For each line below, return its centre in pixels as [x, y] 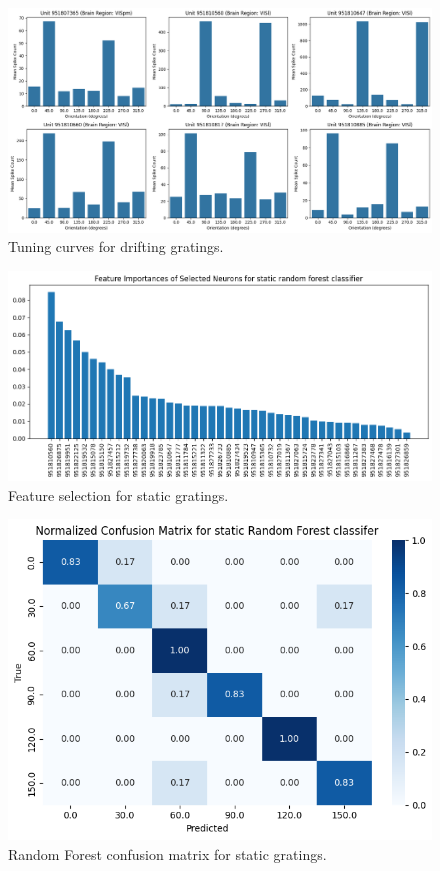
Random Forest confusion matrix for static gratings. [167, 853]
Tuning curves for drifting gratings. [116, 246]
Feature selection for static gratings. [118, 494]
